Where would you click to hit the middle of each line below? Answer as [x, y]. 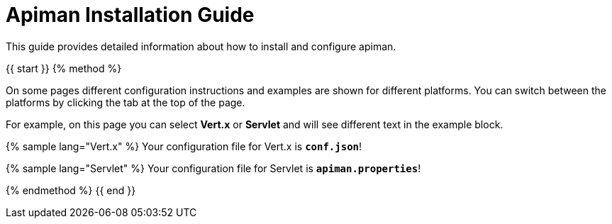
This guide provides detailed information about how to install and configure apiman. [201, 46]
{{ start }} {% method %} [64, 68]
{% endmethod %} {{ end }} [71, 190]
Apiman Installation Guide [130, 15]
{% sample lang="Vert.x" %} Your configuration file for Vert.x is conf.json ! [184, 146]
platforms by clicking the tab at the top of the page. [126, 102]
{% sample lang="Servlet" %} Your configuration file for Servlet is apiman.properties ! [213, 168]
